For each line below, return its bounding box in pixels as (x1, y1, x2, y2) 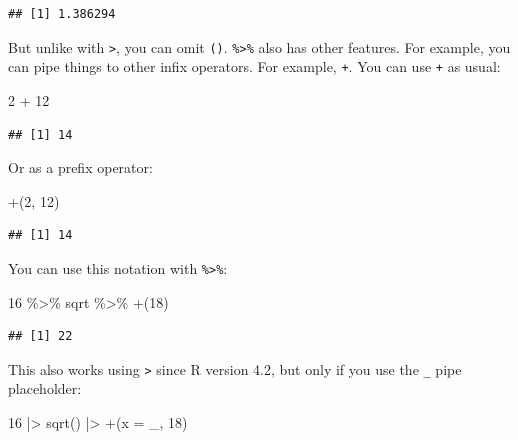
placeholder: (8, 378, 82, 399)
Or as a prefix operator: (8, 157, 153, 178)
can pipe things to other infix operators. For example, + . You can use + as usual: (8, 56, 501, 77)
